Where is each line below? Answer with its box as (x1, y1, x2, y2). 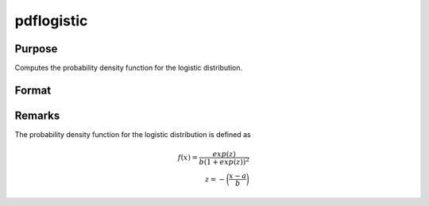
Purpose (14, 42, 58, 55)
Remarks (14, 109, 60, 122)
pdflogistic (14, 12, 88, 29)
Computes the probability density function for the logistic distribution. (14, 63, 242, 73)
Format (14, 83, 52, 97)
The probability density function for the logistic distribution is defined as (14, 129, 251, 139)
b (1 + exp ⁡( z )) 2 (199, 156, 249, 166)
